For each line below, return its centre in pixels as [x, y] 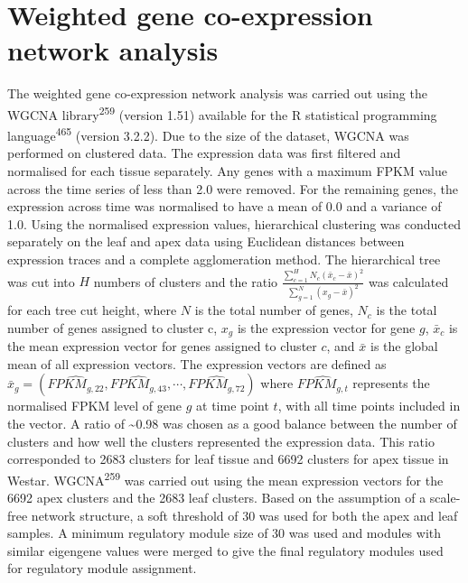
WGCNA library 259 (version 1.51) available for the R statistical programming [222, 113]
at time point [233, 406]
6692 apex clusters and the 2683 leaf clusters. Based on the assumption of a [217, 498]
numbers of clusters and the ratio [186, 281]
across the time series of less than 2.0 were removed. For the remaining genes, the [233, 188]
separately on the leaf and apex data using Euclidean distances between [206, 241]
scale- [445, 498]
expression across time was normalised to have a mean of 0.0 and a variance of [225, 206]
